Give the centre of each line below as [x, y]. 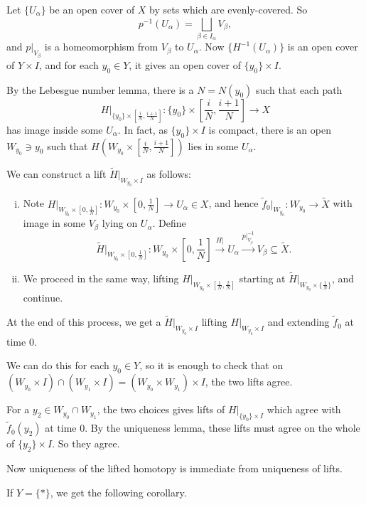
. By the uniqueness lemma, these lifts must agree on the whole [222, 428]
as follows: [169, 173]
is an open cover [323, 47]
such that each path [299, 89]
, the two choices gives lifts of [161, 409]
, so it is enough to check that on [211, 365]
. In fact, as [142, 129]
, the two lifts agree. [249, 382]
